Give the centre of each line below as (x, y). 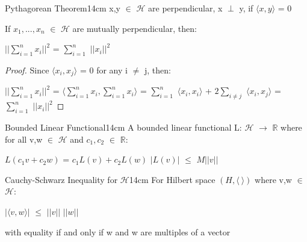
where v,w (273, 179)
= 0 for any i (104, 70)
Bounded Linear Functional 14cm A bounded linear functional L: (123, 127)
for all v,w (24, 139)
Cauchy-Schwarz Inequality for (61, 179)
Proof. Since (27, 70)
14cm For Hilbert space (172, 179)
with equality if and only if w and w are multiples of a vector (118, 231)
